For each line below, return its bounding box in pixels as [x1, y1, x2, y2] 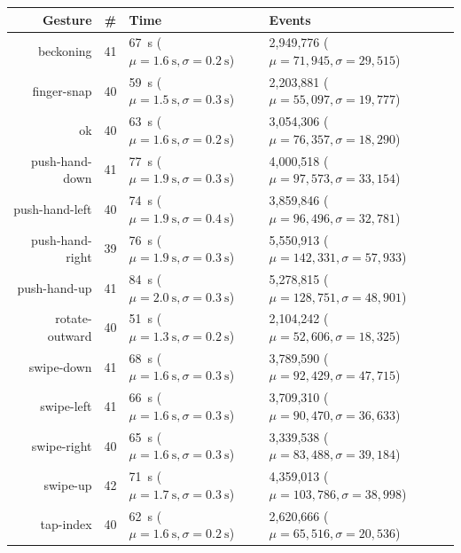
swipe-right [31, 436, 92, 454]
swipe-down [28, 357, 92, 375]
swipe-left [40, 397, 92, 415]
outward [47, 327, 92, 344]
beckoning [37, 42, 92, 60]
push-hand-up [17, 278, 92, 296]
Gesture [42, 10, 92, 28]
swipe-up [43, 475, 92, 494]
